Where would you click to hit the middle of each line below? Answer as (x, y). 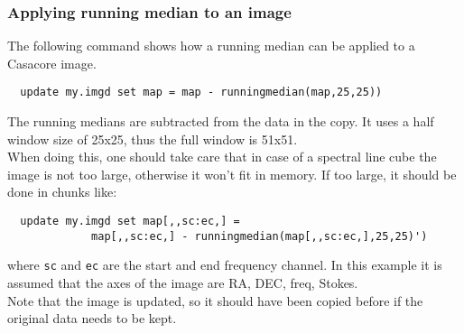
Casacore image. (52, 63)
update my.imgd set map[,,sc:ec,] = (130, 222)
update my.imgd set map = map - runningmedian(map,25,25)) (201, 92)
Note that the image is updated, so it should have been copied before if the (215, 300)
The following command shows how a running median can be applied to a (211, 46)
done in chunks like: (62, 192)
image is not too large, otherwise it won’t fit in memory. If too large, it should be (232, 174)
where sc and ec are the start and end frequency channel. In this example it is (225, 265)
